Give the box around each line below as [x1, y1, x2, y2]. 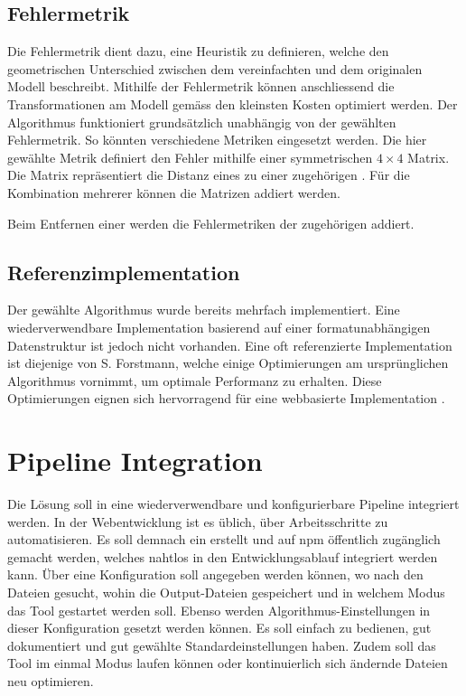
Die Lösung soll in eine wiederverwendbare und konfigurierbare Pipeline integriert [7, 494, 460, 513]
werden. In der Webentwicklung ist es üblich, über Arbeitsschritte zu [7, 512, 388, 531]
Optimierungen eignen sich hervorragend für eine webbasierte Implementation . [7, 389, 445, 408]
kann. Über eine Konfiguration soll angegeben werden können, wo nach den [7, 565, 424, 584]
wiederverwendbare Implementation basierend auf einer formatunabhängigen [7, 317, 431, 336]
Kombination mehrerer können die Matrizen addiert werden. [7, 183, 340, 202]
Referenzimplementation [7, 258, 240, 286]
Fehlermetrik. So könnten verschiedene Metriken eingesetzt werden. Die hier [7, 130, 427, 149]
